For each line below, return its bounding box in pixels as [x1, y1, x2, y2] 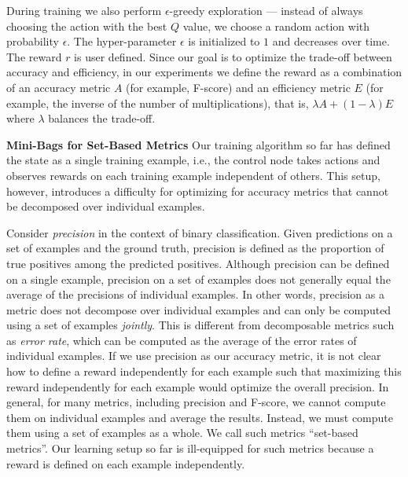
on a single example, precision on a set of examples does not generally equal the [6, 270, 391, 287]
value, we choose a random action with [182, 17, 370, 34]
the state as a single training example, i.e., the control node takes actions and [6, 152, 380, 168]
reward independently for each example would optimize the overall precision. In [6, 378, 389, 394]
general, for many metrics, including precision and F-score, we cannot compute [6, 394, 386, 410]
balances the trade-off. [48, 110, 156, 127]
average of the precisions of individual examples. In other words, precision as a [6, 286, 384, 303]
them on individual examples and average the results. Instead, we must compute [6, 409, 393, 425]
